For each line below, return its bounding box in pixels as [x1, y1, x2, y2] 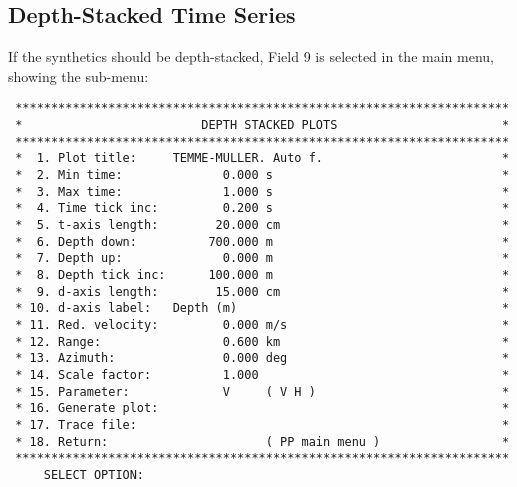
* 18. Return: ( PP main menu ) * [15, 434, 510, 449]
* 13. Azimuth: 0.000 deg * [15, 351, 510, 366]
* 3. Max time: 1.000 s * [15, 184, 510, 199]
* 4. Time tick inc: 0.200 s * [15, 201, 510, 216]
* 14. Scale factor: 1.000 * [15, 367, 510, 382]
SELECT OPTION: [43, 467, 145, 482]
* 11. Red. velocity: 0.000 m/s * [15, 317, 510, 332]
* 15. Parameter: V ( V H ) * [15, 384, 510, 399]
